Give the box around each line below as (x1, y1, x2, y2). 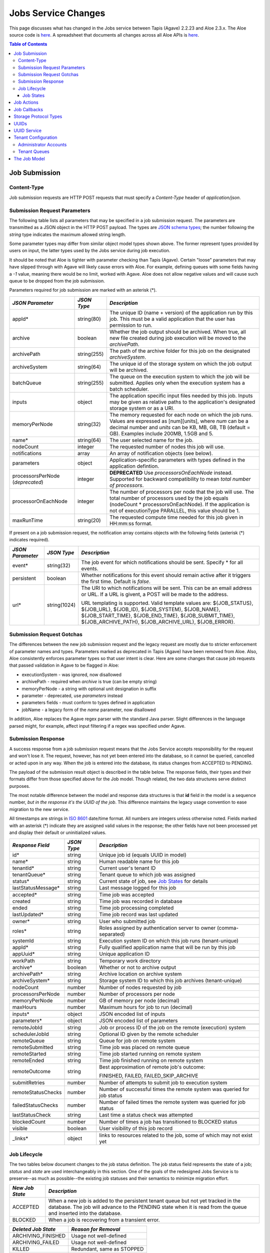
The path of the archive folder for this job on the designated (109, 347, 250, 354)
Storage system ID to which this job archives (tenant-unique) (99, 977, 242, 984)
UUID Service (13, 128, 42, 134)
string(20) (77, 517, 101, 524)
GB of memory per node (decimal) (99, 997, 179, 1004)
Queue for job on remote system (99, 1037, 175, 1045)
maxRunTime (12, 517, 43, 524)
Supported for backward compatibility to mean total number (109, 475, 251, 482)
